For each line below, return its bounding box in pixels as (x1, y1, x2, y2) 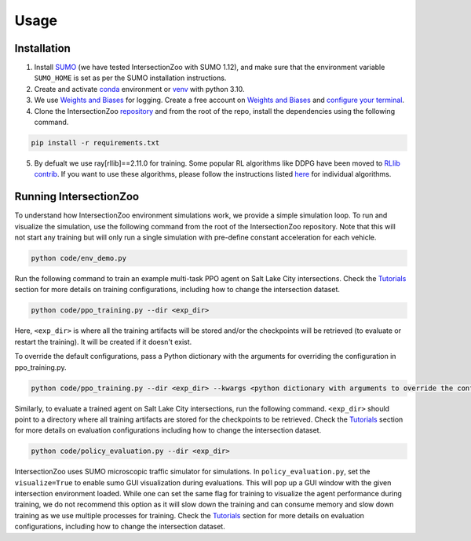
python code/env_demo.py (31, 254, 127, 263)
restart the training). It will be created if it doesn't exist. (14, 337, 192, 346)
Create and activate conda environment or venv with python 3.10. (34, 84, 245, 93)
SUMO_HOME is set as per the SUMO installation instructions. (34, 73, 227, 82)
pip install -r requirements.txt (31, 138, 160, 147)
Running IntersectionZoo (14, 190, 140, 203)
